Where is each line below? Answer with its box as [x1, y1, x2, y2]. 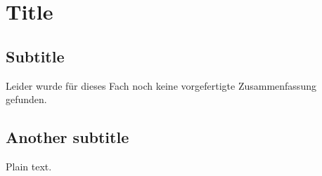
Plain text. [6, 158, 52, 173]
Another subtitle [6, 126, 129, 148]
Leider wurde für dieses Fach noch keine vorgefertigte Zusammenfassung [6, 78, 316, 93]
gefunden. [6, 92, 47, 107]
